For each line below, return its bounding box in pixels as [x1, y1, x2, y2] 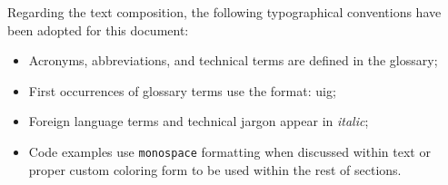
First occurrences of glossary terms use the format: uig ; [28, 81, 336, 100]
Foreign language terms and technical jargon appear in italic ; [28, 112, 369, 131]
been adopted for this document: [7, 20, 189, 39]
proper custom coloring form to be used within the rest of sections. [28, 160, 402, 179]
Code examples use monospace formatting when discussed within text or [28, 141, 431, 161]
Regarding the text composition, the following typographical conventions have [7, 3, 442, 21]
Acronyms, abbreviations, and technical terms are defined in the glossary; [28, 51, 438, 70]
